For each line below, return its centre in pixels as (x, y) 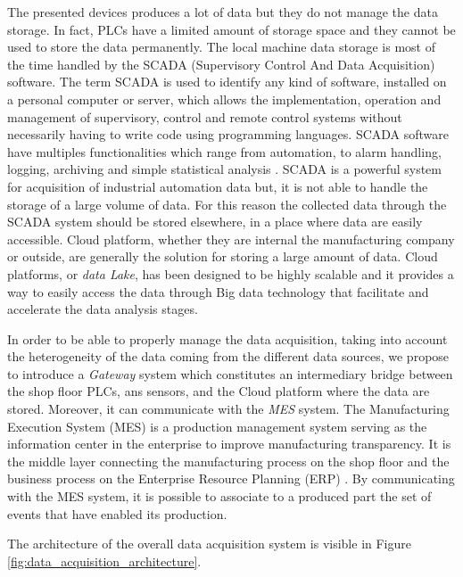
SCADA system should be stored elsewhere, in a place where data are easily (215, 222)
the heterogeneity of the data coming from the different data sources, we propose (228, 356)
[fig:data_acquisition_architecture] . (104, 561)
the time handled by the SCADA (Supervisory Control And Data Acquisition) (221, 64)
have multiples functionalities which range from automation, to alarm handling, (224, 151)
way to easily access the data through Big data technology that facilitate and (218, 291)
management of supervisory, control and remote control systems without (205, 116)
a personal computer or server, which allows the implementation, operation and (224, 99)
